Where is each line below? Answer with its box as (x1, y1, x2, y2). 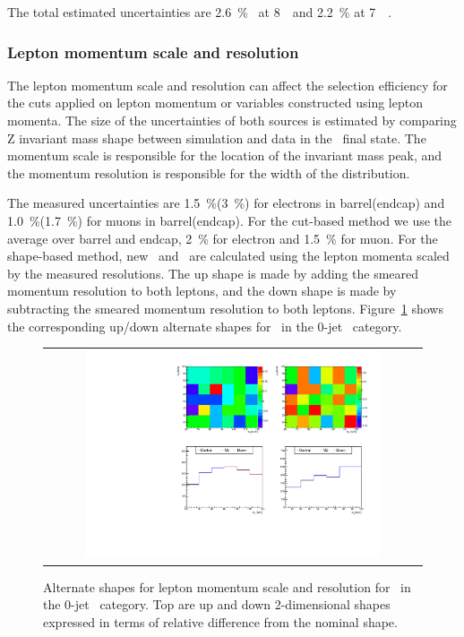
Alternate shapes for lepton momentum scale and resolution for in (43, 577, 411, 596)
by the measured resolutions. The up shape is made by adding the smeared (7, 263, 419, 282)
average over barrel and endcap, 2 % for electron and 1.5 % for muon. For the (7, 228, 438, 247)
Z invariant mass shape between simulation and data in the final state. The (7, 128, 426, 147)
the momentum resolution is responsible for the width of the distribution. (7, 163, 410, 182)
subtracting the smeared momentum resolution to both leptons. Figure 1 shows (7, 298, 443, 317)
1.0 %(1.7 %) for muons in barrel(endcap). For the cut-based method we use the (7, 211, 452, 229)
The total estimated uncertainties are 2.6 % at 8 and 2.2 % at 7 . (7, 3, 392, 21)
